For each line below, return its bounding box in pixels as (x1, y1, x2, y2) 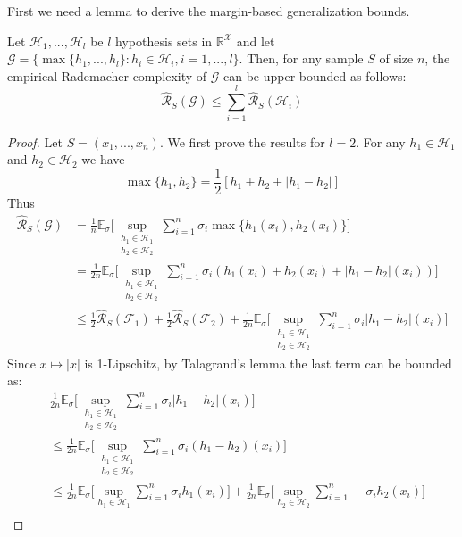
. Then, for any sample (239, 49, 364, 68)
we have (81, 150, 125, 169)
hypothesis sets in (115, 31, 213, 50)
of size (379, 49, 414, 68)
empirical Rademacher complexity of (7, 66, 207, 85)
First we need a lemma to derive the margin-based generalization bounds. (7, 2, 410, 20)
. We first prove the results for (159, 132, 325, 151)
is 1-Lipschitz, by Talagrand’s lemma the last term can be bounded (84, 353, 452, 372)
